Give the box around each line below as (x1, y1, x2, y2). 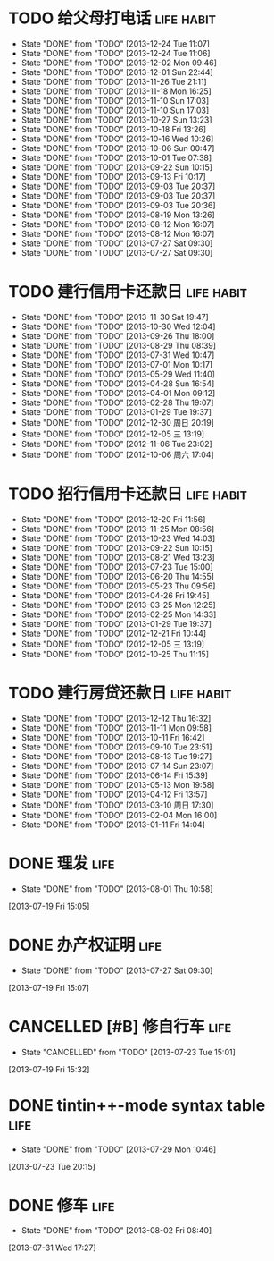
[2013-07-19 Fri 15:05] (8, 901, 90, 911)
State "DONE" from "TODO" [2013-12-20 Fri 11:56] (21, 513, 206, 524)
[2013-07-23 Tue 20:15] (8, 1161, 95, 1172)
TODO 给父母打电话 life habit (8, 8, 216, 29)
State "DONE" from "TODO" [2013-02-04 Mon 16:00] (21, 809, 218, 820)
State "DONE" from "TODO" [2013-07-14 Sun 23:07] (21, 760, 214, 771)
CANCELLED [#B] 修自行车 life (8, 1016, 232, 1037)
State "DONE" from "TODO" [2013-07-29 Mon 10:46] (21, 1144, 217, 1155)
